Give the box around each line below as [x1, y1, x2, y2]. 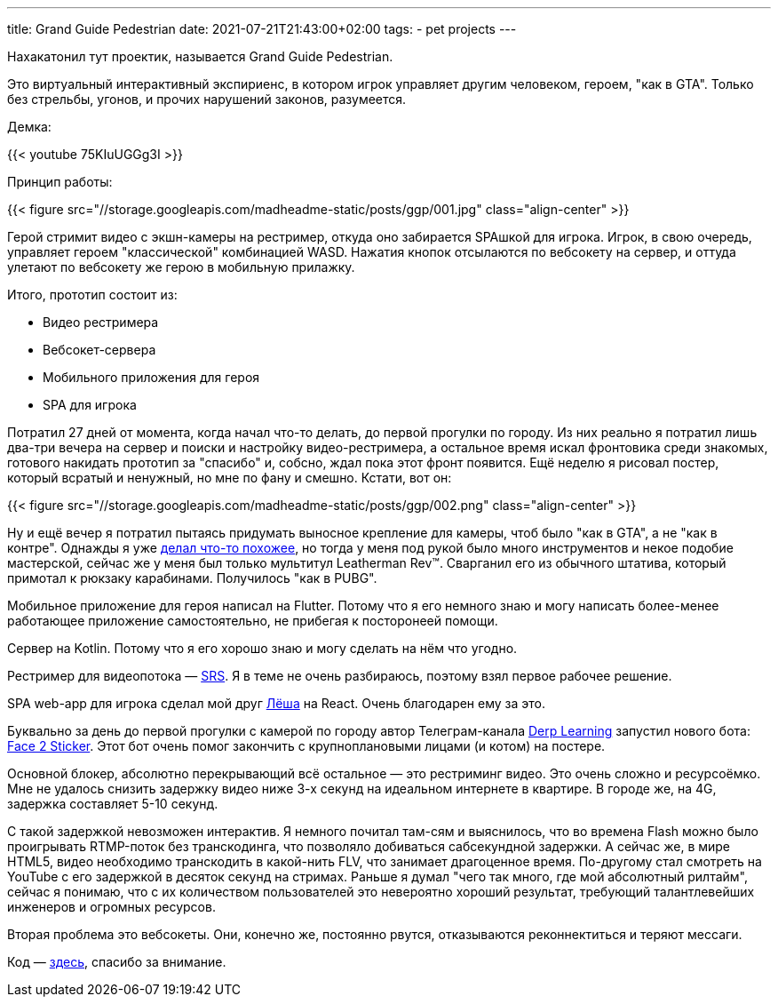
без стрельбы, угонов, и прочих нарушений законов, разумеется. [7, 92, 407, 107]
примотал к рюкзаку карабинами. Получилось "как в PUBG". [7, 570, 377, 586]
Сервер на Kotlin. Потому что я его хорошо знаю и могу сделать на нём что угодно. [7, 641, 518, 656]
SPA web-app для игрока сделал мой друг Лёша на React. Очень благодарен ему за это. [7, 696, 546, 711]
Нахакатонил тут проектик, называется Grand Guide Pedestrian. [7, 49, 393, 64]
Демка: [7, 119, 52, 134]
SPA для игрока [43, 397, 137, 412]
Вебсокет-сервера [43, 342, 156, 357]
